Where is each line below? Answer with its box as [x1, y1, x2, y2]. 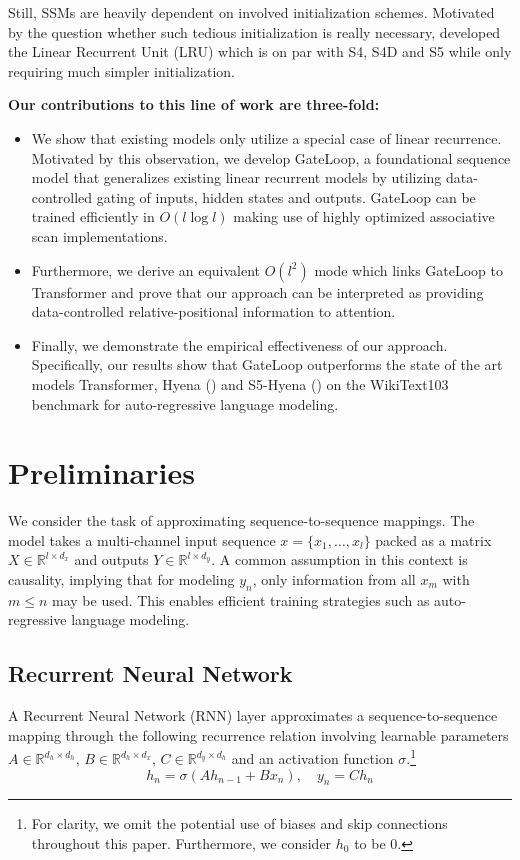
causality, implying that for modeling [8, 569, 235, 589]
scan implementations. [31, 225, 168, 246]
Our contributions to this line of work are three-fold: [8, 94, 380, 115]
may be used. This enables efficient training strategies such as [52, 589, 430, 610]
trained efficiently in [31, 206, 155, 227]
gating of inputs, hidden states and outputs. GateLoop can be [96, 186, 476, 207]
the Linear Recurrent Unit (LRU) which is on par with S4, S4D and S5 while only [8, 41, 512, 62]
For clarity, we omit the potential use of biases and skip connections [31, 813, 448, 834]
